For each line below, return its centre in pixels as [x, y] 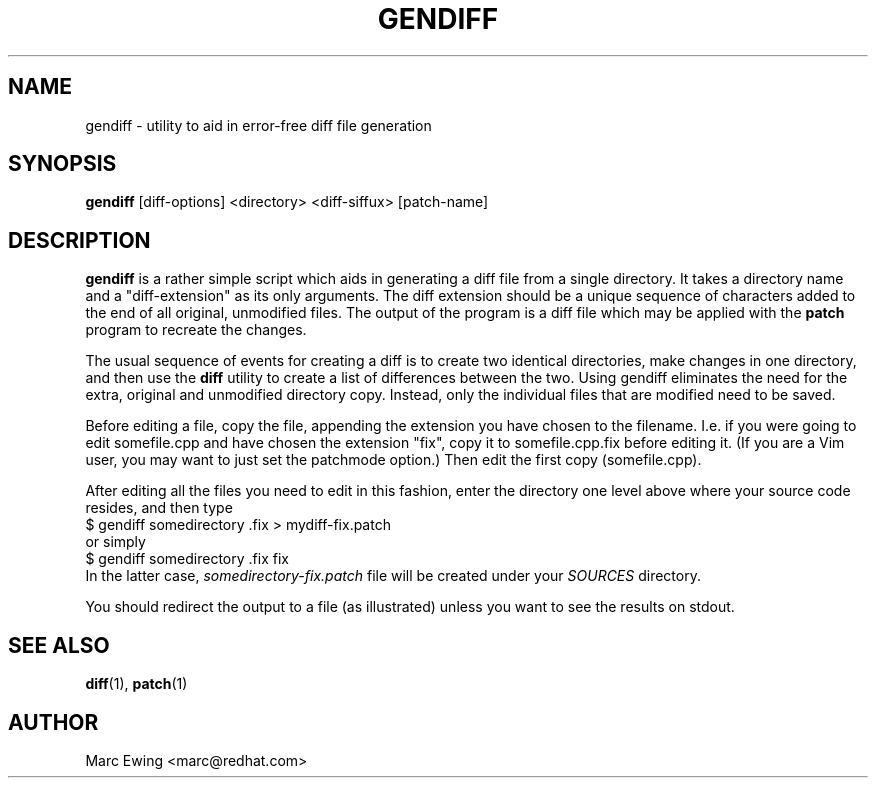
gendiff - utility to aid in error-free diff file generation [258, 125]
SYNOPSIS [62, 164]
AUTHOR [53, 722]
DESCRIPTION [79, 240]
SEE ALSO [59, 645]
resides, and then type [159, 508]
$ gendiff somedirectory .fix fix [187, 559]
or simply [115, 542]
